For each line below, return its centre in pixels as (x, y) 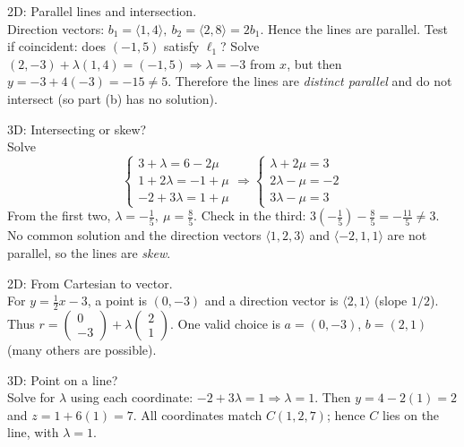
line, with (33, 432)
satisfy (182, 46)
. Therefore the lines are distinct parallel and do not (310, 81)
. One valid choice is (225, 323)
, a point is (117, 301)
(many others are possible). (82, 349)
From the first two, (59, 215)
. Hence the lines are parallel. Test (354, 28)
